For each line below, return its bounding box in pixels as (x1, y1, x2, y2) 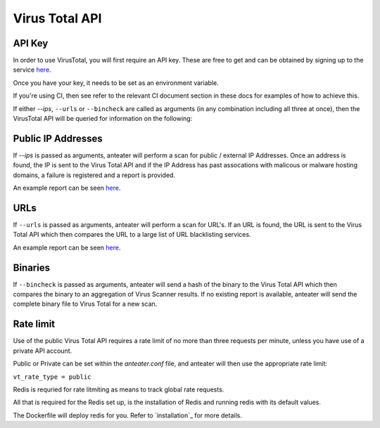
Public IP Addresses (13, 132, 103, 144)
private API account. (13, 346, 72, 355)
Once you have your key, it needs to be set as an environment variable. (13, 78, 219, 87)
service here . (13, 65, 52, 74)
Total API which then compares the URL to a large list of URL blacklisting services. (13, 231, 251, 239)
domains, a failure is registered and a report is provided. (13, 171, 176, 179)
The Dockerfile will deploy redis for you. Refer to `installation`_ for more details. (13, 411, 242, 420)
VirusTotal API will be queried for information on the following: (13, 115, 193, 123)
